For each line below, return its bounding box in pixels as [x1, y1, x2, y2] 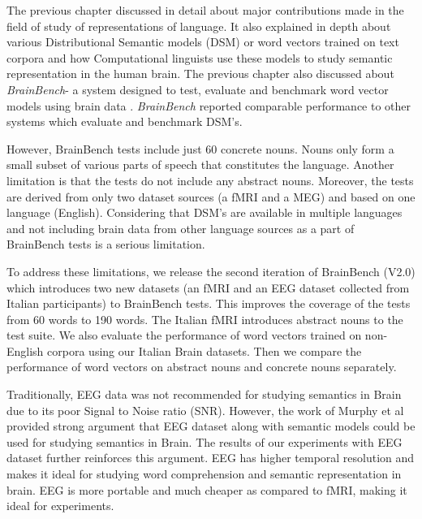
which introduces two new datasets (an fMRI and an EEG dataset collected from [6, 279, 410, 296]
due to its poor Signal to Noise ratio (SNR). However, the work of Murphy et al [6, 401, 404, 418]
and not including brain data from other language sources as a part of [6, 219, 355, 236]
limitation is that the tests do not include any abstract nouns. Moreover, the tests [6, 171, 414, 188]
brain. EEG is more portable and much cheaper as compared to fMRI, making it [6, 481, 407, 498]
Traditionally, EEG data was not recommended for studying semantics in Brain [6, 386, 402, 403]
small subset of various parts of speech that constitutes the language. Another [6, 156, 394, 173]
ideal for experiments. [6, 497, 114, 514]
